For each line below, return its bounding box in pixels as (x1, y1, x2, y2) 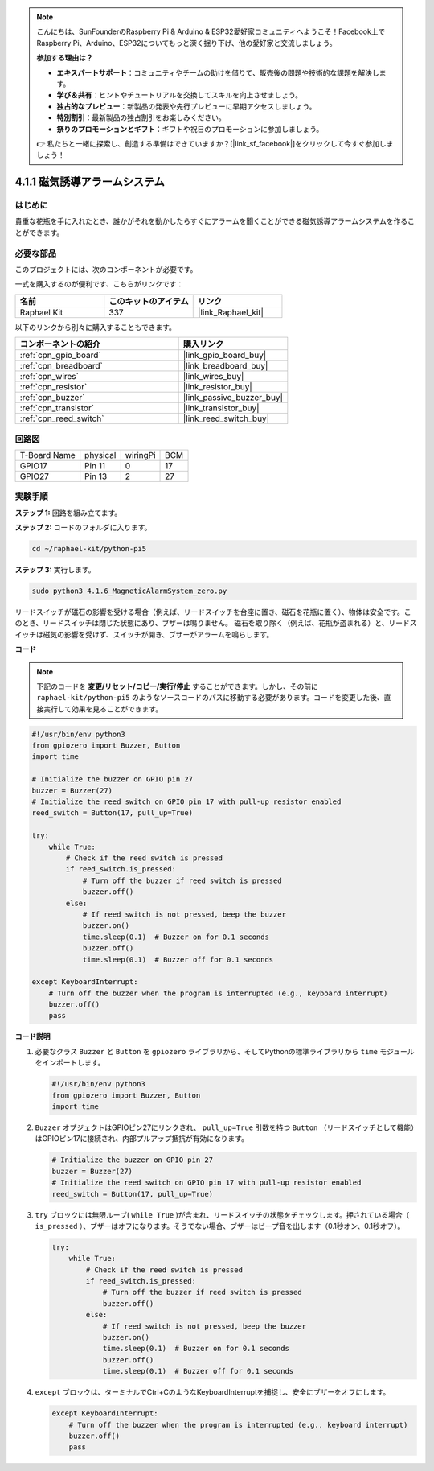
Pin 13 (84, 471, 108, 482)
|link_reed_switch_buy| (182, 413, 269, 424)
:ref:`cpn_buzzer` (19, 392, 85, 403)
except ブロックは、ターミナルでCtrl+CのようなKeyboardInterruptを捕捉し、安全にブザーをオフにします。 (35, 1387, 391, 1397)
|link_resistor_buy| (182, 381, 252, 393)
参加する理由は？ (36, 53, 93, 63)
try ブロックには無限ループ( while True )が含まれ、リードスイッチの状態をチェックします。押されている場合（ (35, 1209, 410, 1219)
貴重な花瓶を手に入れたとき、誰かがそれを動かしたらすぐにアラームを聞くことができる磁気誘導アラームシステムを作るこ (14, 216, 416, 226)
